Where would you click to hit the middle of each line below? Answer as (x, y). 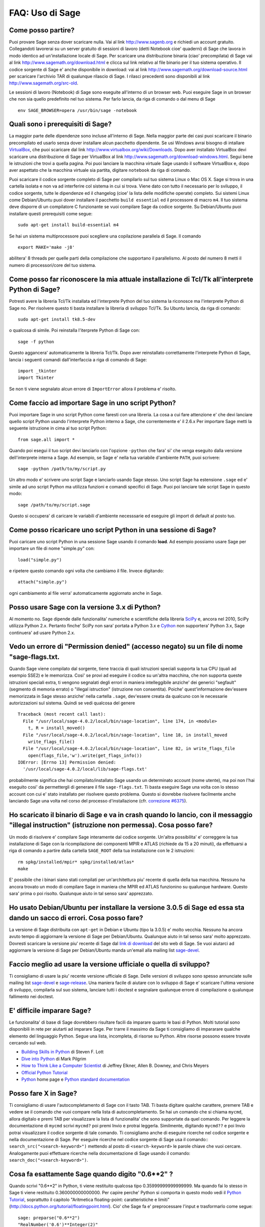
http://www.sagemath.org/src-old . (44, 83)
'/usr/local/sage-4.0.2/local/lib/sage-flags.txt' (85, 769)
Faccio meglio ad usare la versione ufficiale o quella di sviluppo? (109, 964)
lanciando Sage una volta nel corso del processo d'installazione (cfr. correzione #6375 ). (98, 801)
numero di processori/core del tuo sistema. (53, 265)
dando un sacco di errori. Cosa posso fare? (76, 918)
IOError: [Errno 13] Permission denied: (67, 762)
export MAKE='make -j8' (46, 247)
